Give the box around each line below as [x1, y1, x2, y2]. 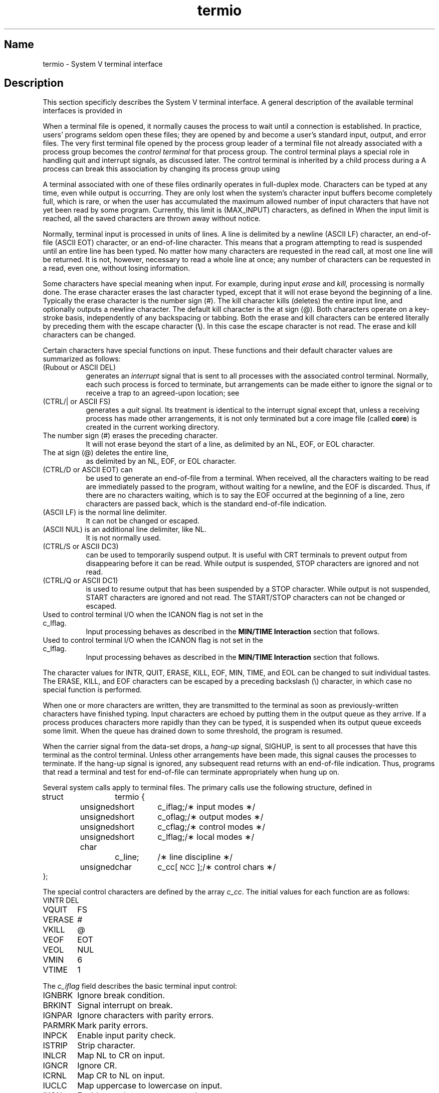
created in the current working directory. [86, 423, 220, 432]
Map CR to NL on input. [77, 1070, 165, 1081]
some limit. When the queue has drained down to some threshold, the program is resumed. [43, 726, 343, 736]
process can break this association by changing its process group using [43, 164, 280, 173]
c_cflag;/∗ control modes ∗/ [157, 822, 265, 832]
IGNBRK [43, 990, 73, 1001]
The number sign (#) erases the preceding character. [43, 431, 218, 440]
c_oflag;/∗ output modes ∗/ [157, 812, 264, 822]
